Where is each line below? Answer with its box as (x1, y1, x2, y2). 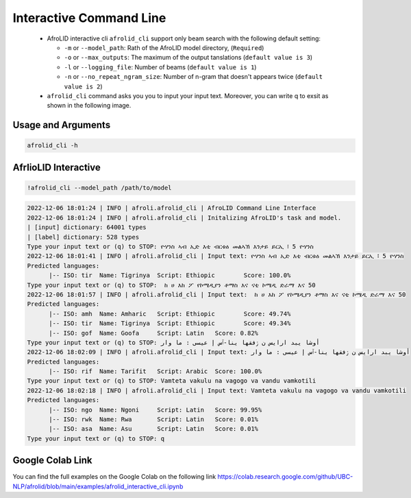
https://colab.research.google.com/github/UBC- (217, 473, 353, 481)
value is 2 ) (64, 82, 103, 91)
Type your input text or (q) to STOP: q (27, 434, 164, 442)
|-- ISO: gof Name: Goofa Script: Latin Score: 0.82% (49, 329, 259, 337)
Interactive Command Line (12, 10, 166, 25)
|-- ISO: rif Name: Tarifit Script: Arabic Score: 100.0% (49, 368, 262, 375)
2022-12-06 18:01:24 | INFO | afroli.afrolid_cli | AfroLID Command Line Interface (27, 204, 316, 212)
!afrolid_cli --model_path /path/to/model (27, 184, 172, 191)
